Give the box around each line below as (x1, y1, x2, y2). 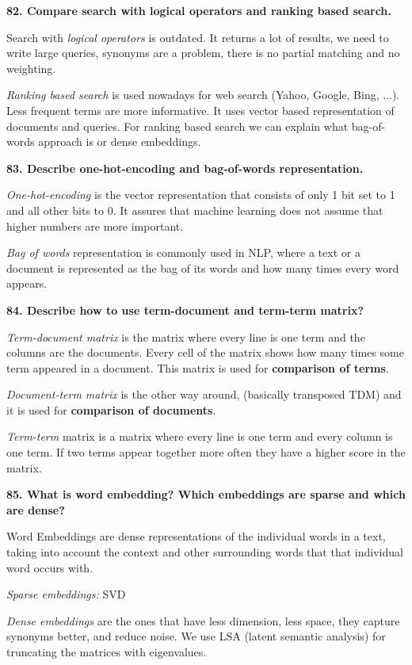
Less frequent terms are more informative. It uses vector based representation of (6, 101, 395, 118)
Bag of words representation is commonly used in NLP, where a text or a (6, 244, 360, 261)
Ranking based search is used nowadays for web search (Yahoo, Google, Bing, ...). (6, 86, 400, 103)
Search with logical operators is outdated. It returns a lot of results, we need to (6, 29, 389, 45)
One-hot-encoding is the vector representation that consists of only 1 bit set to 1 (6, 186, 395, 203)
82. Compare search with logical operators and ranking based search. (6, 2, 391, 18)
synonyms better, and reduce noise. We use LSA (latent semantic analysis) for (6, 628, 386, 644)
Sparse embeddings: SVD (6, 586, 126, 602)
